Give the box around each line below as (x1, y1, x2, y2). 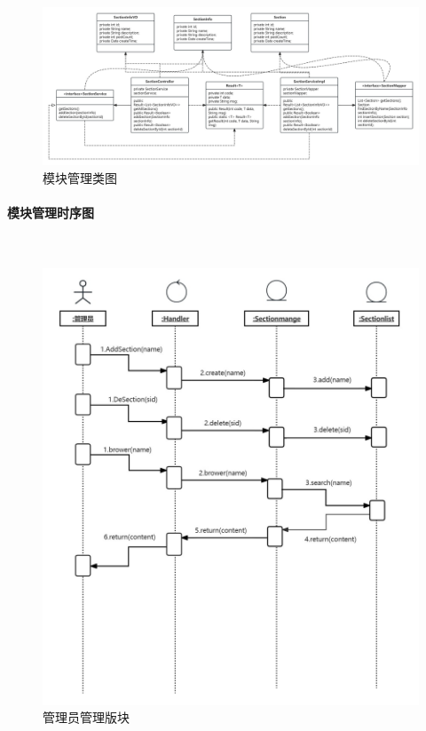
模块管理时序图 (7, 203, 94, 221)
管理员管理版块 (43, 708, 130, 727)
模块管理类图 (43, 168, 117, 187)
